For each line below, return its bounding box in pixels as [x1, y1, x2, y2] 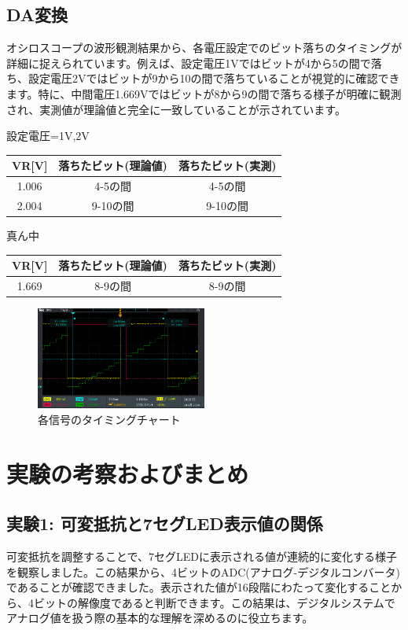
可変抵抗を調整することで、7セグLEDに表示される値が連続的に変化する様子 [6, 548, 397, 565]
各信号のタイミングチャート [38, 411, 181, 427]
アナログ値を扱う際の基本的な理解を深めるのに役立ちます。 [6, 610, 314, 626]
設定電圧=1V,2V [6, 127, 90, 144]
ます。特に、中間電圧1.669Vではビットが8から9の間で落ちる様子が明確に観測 [6, 85, 402, 101]
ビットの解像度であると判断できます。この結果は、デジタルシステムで [33, 594, 395, 610]
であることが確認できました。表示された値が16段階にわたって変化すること [6, 579, 391, 595]
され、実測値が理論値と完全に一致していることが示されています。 [6, 101, 346, 117]
